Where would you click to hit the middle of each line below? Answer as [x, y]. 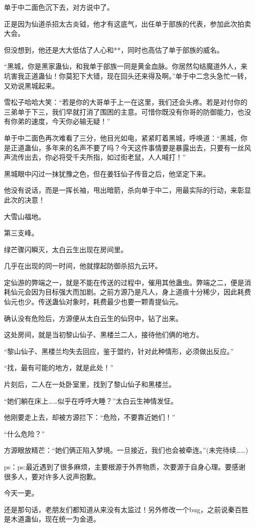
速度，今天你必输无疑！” [71, 121]
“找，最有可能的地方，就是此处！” [59, 367]
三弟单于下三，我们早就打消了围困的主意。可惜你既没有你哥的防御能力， [121, 111]
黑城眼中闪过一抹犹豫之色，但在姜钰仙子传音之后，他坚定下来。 [107, 173]
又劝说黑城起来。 [31, 85]
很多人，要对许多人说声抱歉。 [52, 476]
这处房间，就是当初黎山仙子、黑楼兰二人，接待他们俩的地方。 [103, 335]
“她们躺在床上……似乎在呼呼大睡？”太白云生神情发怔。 [91, 400]
